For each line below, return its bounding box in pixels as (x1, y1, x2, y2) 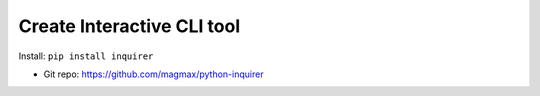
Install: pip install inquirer (18, 50, 154, 62)
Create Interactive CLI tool (18, 15, 241, 37)
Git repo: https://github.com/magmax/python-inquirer (43, 68, 264, 80)
